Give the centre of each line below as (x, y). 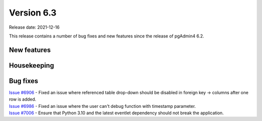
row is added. (23, 99)
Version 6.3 (33, 13)
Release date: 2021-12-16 (34, 27)
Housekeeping (32, 65)
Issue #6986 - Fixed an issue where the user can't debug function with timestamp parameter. (102, 106)
